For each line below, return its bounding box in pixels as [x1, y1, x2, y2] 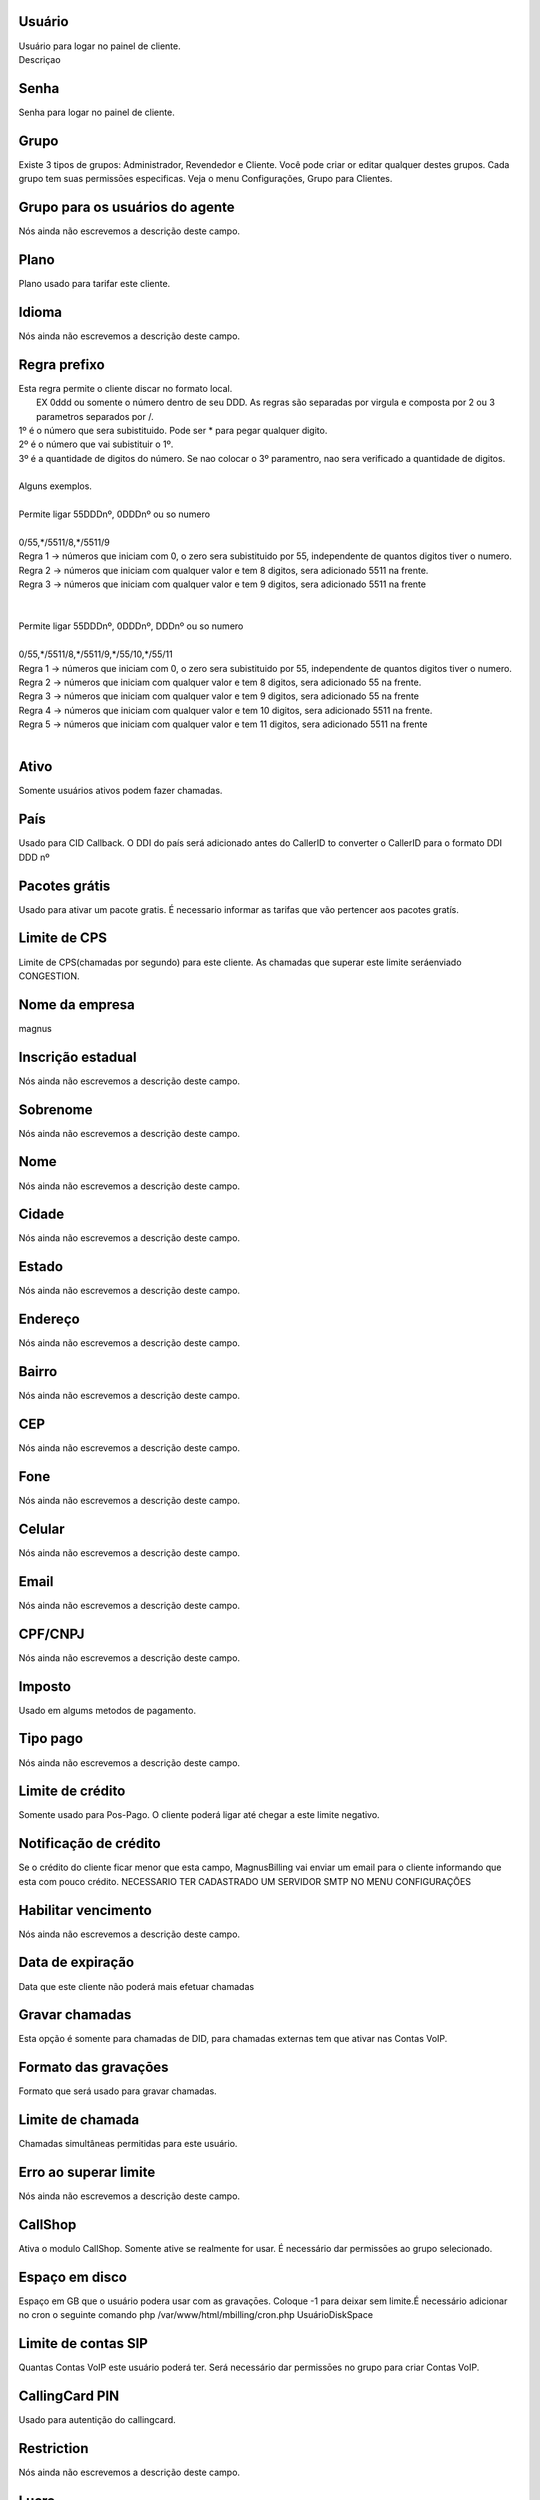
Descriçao [18, 53, 61, 65]
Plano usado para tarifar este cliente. [18, 277, 171, 289]
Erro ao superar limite [18, 2164, 156, 2181]
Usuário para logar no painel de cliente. [18, 40, 182, 52]
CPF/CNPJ [18, 1625, 85, 1642]
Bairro [18, 1363, 58, 1380]
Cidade [18, 1206, 65, 1223]
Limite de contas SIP [18, 2335, 149, 2352]
